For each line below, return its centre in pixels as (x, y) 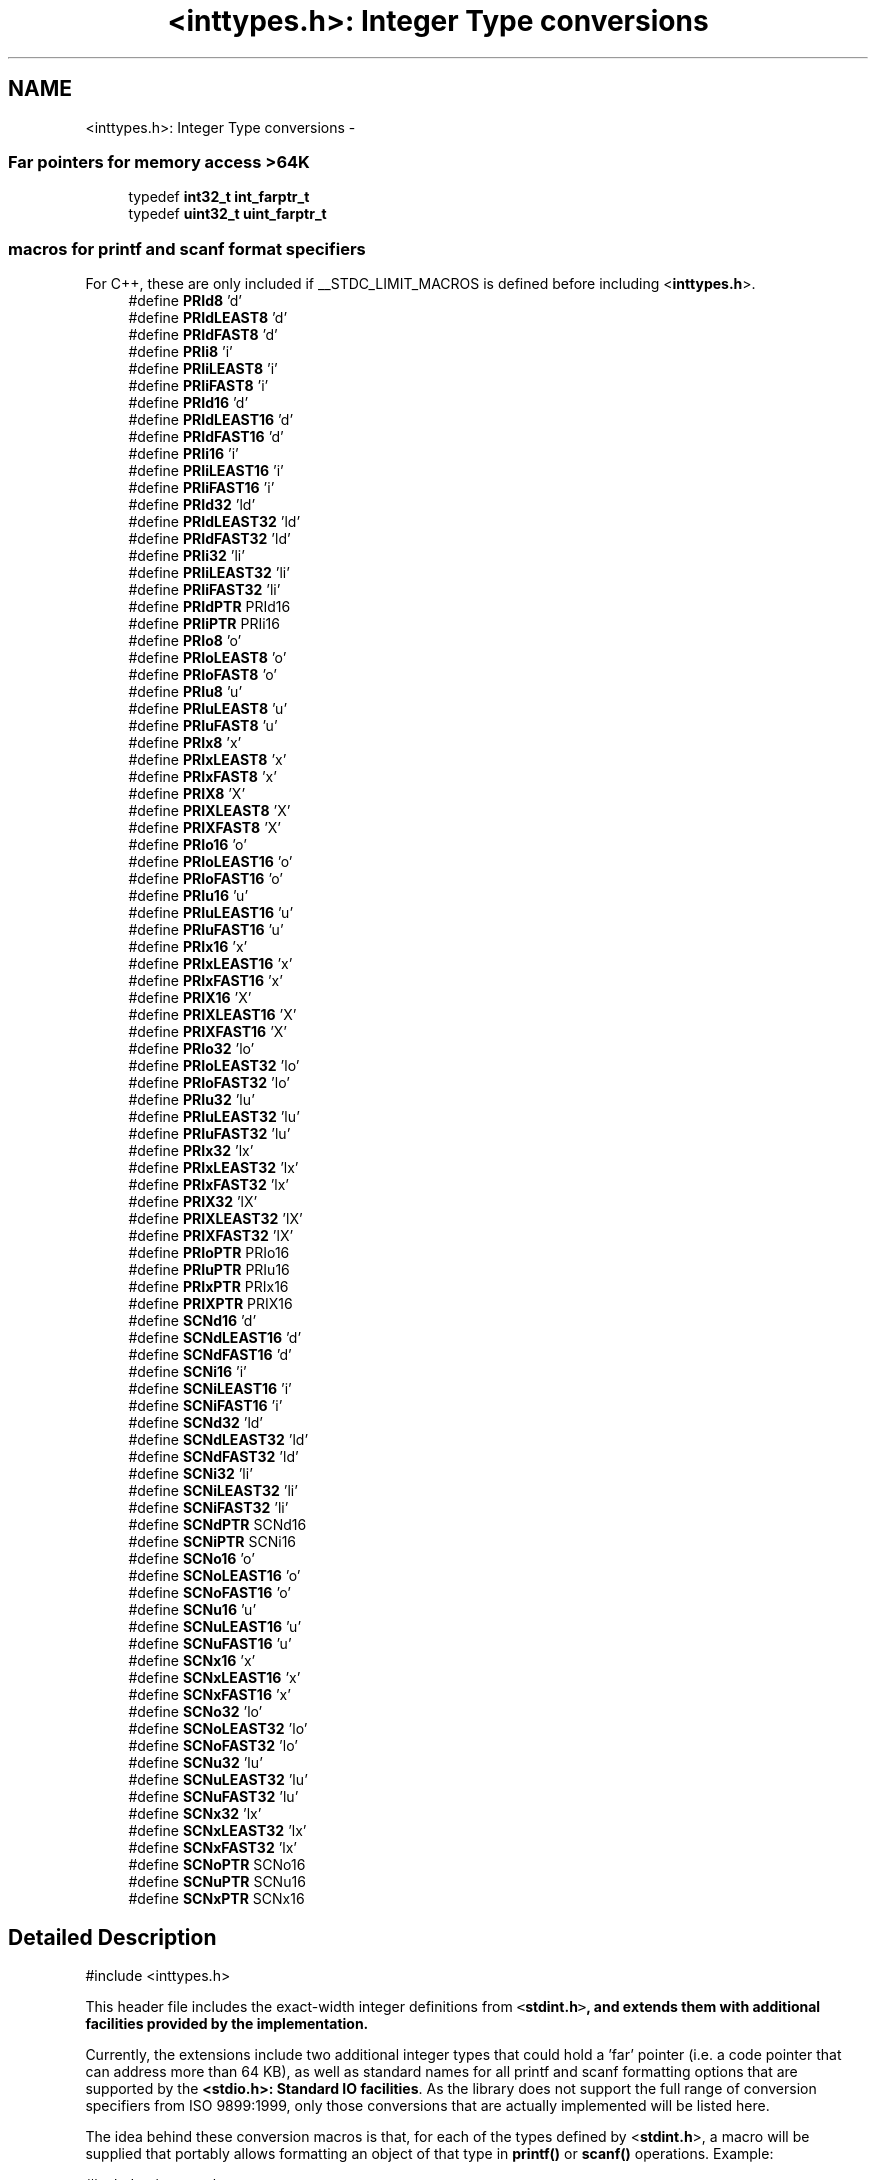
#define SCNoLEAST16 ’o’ (214, 1576)
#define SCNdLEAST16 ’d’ (215, 1338)
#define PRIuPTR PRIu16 (209, 1270)
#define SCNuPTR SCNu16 (217, 1882)
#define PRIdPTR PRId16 (209, 607)
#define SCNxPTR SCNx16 (216, 1899)
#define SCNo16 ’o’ (191, 1559)
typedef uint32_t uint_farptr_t (227, 214)
